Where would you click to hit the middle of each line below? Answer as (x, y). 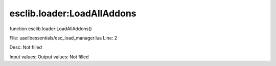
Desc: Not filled (26, 47)
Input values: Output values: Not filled (49, 57)
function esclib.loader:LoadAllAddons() (51, 29)
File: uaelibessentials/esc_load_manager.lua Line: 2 (63, 38)
